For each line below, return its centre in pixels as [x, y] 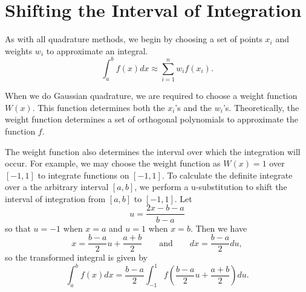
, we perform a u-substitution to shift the [211, 187]
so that [18, 228]
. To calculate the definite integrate [227, 175]
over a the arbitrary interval [57, 187]
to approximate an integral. [97, 50]
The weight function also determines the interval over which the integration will [153, 151]
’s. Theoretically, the [261, 107]
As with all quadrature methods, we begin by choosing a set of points [134, 39]
